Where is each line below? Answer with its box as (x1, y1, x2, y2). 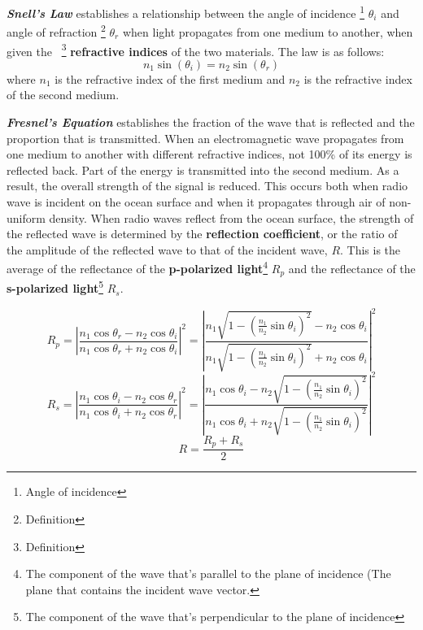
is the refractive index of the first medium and (55, 70, 286, 87)
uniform (7, 209, 46, 226)
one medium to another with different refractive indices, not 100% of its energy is (7, 146, 412, 163)
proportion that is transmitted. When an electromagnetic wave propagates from (7, 129, 404, 146)
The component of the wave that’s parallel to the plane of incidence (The (25, 565, 391, 582)
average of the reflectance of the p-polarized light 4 (7, 258, 268, 276)
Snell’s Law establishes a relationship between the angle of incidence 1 (7, 2, 365, 21)
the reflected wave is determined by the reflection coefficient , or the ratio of (7, 225, 398, 242)
